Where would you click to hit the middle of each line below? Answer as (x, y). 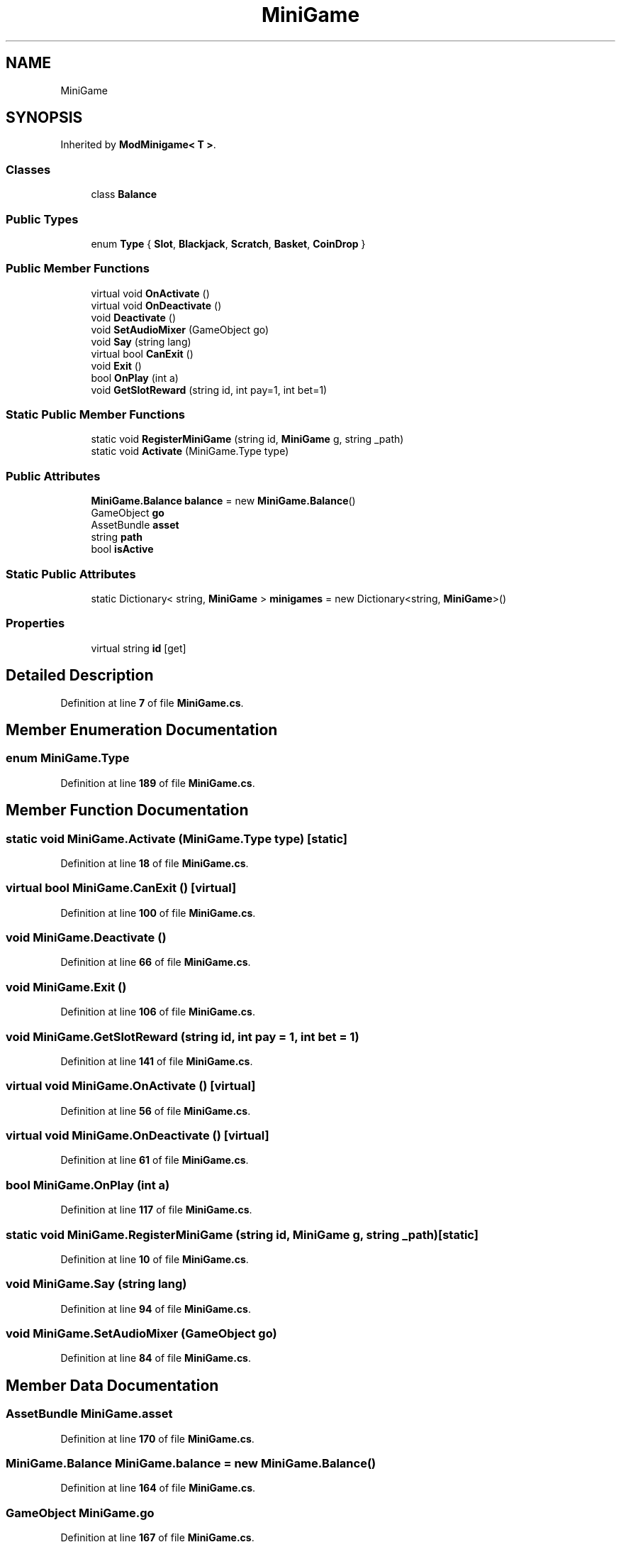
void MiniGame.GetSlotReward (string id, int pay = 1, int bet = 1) (183, 1036)
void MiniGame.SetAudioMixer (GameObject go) (141, 1334)
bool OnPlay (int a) (135, 378)
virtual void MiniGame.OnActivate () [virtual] (131, 1086)
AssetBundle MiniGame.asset (89, 1414)
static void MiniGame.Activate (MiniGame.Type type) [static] (177, 838)
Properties (35, 623)
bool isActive (122, 549)
